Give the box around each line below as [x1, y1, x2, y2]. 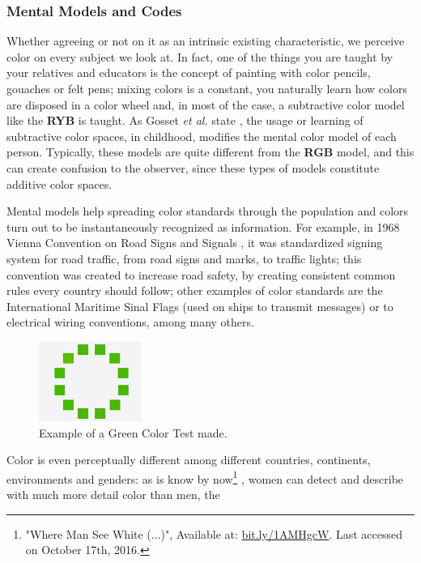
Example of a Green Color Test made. [39, 424, 228, 441]
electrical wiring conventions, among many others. [6, 313, 254, 331]
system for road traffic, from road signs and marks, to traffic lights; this [6, 250, 362, 267]
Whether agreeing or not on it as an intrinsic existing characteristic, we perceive [6, 32, 405, 49]
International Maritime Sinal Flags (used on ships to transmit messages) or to [6, 297, 393, 314]
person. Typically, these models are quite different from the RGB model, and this [6, 143, 415, 160]
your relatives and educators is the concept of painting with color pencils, [6, 64, 371, 81]
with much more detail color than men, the [6, 485, 220, 502]
